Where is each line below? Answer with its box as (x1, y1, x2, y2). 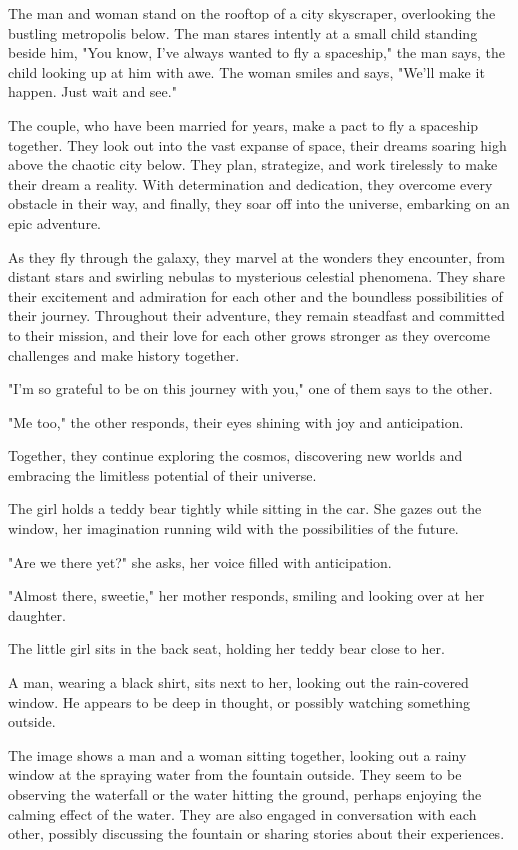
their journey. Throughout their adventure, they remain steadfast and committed (8, 305, 505, 326)
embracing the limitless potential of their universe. (8, 464, 317, 485)
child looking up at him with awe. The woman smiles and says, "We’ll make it (8, 61, 485, 82)
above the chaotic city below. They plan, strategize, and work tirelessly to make (8, 154, 498, 175)
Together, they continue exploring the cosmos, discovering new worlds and (8, 445, 463, 466)
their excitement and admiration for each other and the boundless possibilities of (8, 285, 503, 306)
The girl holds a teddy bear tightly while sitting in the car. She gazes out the (8, 498, 482, 519)
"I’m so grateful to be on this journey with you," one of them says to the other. (8, 378, 493, 399)
